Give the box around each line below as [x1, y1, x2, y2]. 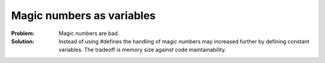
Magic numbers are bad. [58, 30, 120, 37]
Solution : [11, 37, 35, 45]
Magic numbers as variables [11, 9, 156, 22]
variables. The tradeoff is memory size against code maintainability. [58, 46, 226, 53]
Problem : [11, 30, 35, 37]
